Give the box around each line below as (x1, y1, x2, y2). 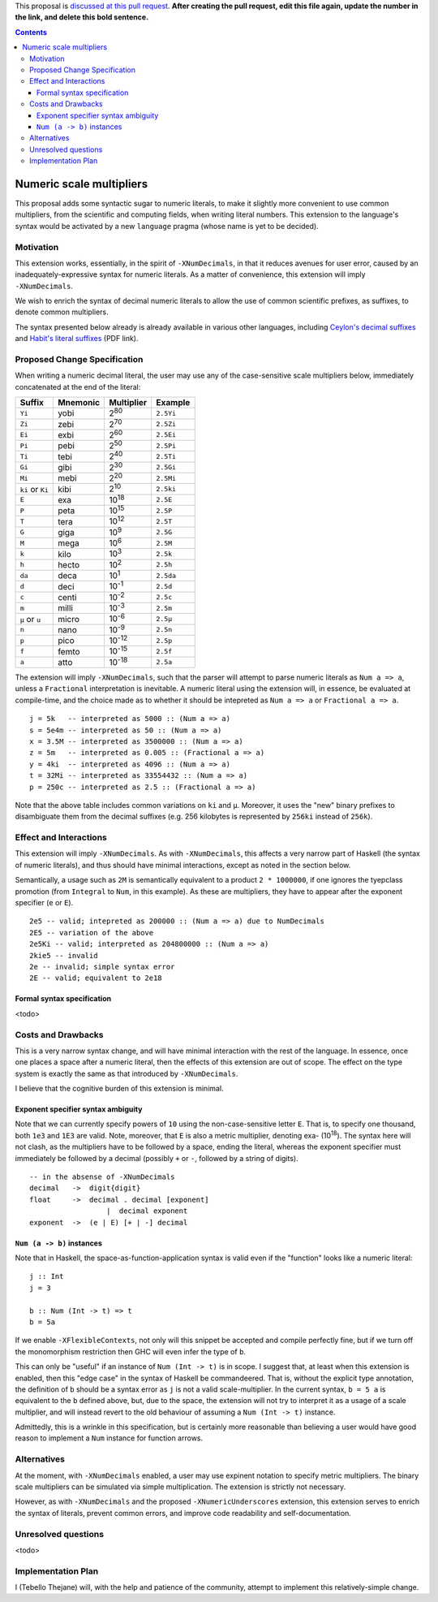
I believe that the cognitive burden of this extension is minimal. (15, 1084, 224, 1094)
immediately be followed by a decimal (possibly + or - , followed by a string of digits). (15, 1153, 299, 1163)
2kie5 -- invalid (29, 951, 98, 960)
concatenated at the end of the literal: (15, 382, 141, 391)
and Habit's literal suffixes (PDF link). (15, 334, 139, 343)
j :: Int (29, 1272, 64, 1281)
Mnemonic (58, 397, 101, 408)
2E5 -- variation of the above (29, 928, 154, 937)
